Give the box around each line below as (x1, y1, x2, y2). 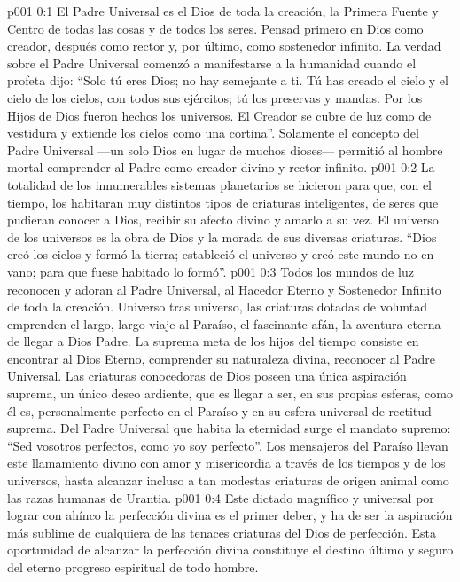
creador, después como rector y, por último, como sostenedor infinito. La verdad (7, 36, 441, 55)
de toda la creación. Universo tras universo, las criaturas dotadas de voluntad (7, 297, 427, 316)
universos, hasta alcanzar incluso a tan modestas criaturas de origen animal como (7, 471, 449, 490)
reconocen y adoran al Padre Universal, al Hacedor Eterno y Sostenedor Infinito (7, 279, 441, 298)
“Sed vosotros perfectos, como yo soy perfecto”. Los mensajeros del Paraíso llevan (7, 436, 448, 454)
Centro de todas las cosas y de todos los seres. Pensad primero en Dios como (7, 19, 424, 37)
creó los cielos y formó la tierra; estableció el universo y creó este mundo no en (7, 245, 434, 263)
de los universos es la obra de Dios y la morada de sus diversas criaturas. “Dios (7, 227, 437, 246)
